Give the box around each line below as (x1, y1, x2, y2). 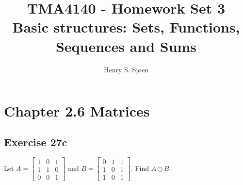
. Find (130, 163, 149, 173)
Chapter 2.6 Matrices (4, 101, 150, 121)
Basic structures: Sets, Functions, (12, 17, 240, 37)
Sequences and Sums (55, 36, 197, 56)
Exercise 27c (4, 134, 67, 149)
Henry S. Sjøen (104, 64, 148, 74)
